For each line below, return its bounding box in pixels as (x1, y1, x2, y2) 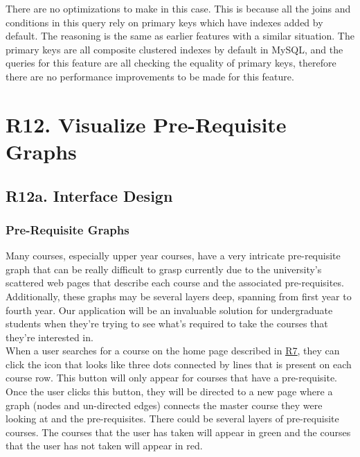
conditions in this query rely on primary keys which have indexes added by (6, 15, 323, 29)
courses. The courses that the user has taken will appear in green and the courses (6, 424, 351, 439)
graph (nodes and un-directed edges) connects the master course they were (6, 397, 323, 412)
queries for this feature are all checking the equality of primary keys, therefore (6, 55, 336, 70)
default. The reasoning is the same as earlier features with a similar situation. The (6, 28, 354, 43)
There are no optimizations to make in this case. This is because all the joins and (6, 1, 351, 15)
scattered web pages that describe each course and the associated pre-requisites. (6, 275, 344, 290)
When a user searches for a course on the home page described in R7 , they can (6, 343, 340, 358)
